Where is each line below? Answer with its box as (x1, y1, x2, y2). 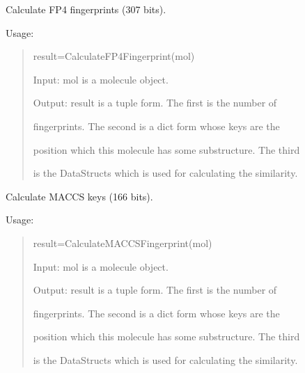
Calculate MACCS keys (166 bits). (6, 189, 153, 203)
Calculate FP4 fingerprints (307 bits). (6, 2, 166, 16)
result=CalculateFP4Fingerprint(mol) (33, 49, 195, 63)
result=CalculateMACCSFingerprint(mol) (33, 235, 212, 250)
